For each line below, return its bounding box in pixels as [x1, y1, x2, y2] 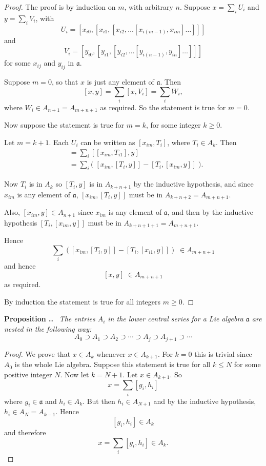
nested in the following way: [4, 323, 92, 334]
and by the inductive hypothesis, [153, 395, 256, 406]
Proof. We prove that [4, 348, 71, 359]
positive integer [4, 369, 52, 379]
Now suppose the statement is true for [4, 119, 125, 130]
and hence [4, 260, 36, 271]
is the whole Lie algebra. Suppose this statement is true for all [14, 359, 211, 370]
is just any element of [87, 76, 154, 87]
